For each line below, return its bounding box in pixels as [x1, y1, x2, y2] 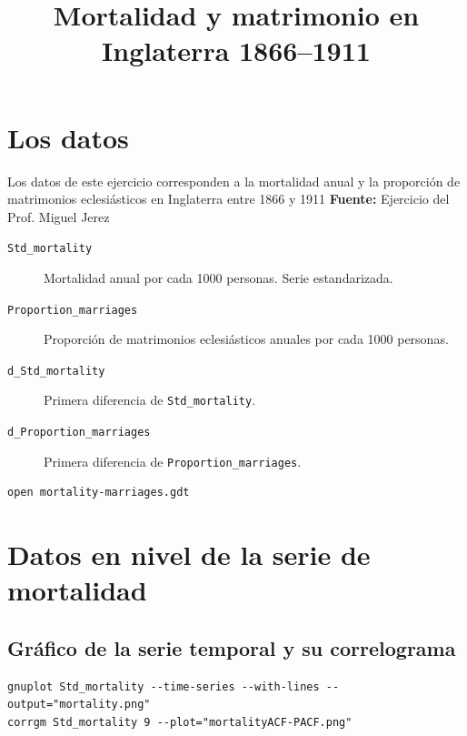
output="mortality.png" [7, 698, 151, 711]
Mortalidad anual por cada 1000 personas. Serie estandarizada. [44, 267, 393, 287]
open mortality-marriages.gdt [7, 486, 190, 499]
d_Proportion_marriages [7, 426, 151, 439]
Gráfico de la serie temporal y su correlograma [7, 633, 456, 661]
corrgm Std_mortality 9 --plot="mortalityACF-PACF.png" [7, 715, 353, 729]
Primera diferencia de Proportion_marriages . [44, 451, 302, 470]
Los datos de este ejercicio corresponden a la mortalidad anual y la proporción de [7, 171, 461, 190]
